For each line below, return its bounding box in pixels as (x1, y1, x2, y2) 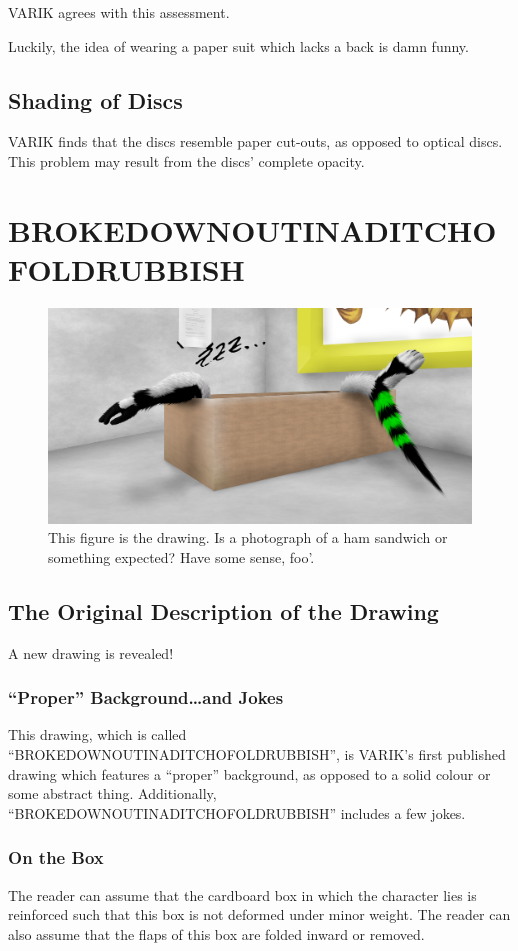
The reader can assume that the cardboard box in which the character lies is (8, 884, 477, 905)
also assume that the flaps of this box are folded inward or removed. (8, 923, 425, 944)
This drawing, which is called (8, 724, 187, 745)
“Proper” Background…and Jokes (8, 685, 284, 710)
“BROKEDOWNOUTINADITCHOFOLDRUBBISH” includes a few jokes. (8, 802, 466, 823)
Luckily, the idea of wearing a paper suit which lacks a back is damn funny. (8, 35, 469, 56)
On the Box (8, 845, 104, 870)
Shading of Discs (8, 84, 183, 115)
